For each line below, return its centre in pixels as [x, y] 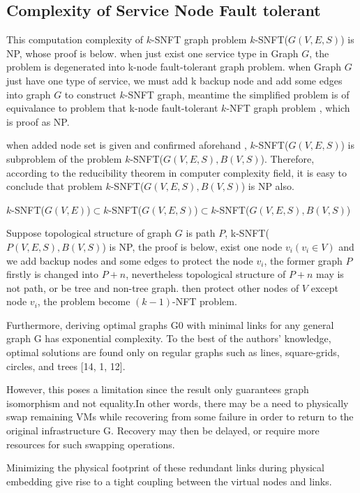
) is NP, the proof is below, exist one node [192, 246]
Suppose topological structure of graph [89, 233]
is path [201, 233]
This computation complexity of [75, 39]
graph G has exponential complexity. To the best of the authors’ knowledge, [169, 338]
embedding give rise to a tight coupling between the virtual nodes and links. [169, 481]
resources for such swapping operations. [91, 444]
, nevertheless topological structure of [206, 274]
